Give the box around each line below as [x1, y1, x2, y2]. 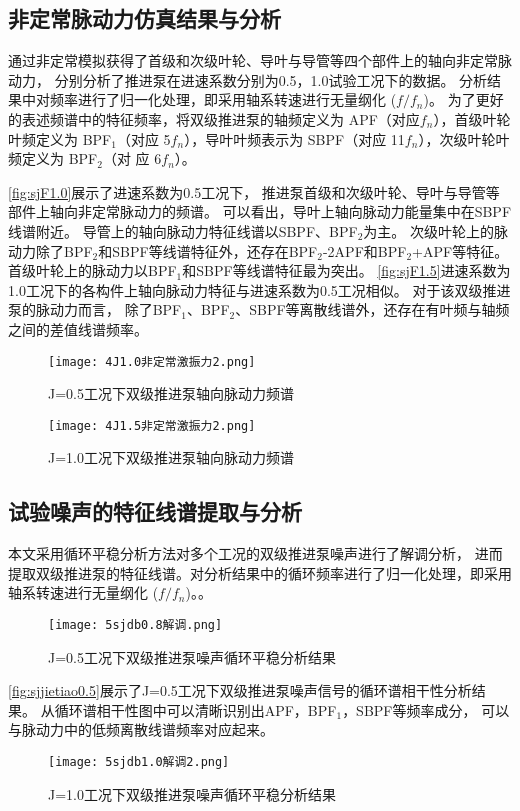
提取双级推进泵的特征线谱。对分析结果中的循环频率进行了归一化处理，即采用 [8, 562, 512, 583]
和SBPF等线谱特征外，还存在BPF [98, 240, 318, 261]
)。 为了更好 [423, 89, 504, 110]
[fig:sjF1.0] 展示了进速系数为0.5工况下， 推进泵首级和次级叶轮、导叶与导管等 [8, 181, 500, 202]
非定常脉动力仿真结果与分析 [8, 3, 281, 34]
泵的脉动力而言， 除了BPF [8, 299, 182, 320]
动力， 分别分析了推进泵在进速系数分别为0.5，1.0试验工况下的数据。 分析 [8, 69, 488, 90]
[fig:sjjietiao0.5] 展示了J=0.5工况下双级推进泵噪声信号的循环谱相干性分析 [8, 680, 472, 701]
